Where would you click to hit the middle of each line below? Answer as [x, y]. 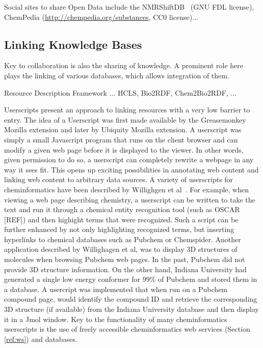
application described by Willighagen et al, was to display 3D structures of [121, 249]
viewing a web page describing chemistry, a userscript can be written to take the [130, 199]
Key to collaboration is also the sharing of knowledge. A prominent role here [124, 65]
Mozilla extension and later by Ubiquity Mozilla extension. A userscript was [123, 129]
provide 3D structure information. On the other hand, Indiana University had [125, 269]
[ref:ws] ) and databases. [41, 339]
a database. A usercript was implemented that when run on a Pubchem [116, 289]
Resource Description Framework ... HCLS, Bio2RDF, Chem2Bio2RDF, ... [121, 92]
